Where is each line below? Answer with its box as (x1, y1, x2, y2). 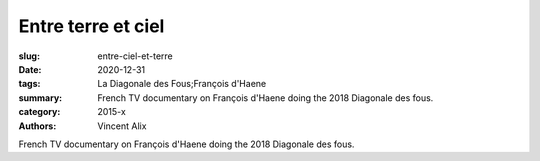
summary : (18, 91, 63, 104)
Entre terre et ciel (18, 15, 165, 37)
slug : (18, 50, 40, 62)
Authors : (18, 120, 57, 132)
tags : (18, 78, 41, 90)
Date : (18, 63, 42, 75)
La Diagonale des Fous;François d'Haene (97, 78, 267, 90)
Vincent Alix (97, 120, 147, 132)
